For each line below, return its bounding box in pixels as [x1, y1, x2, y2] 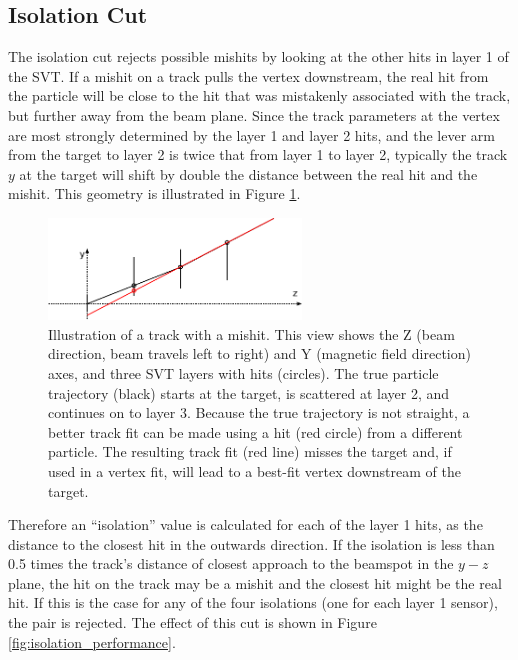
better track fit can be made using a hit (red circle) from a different [48, 421, 463, 442]
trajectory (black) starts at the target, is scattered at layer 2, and [48, 382, 450, 403]
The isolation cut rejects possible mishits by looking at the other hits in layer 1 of [8, 46, 509, 67]
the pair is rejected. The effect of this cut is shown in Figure [8, 612, 377, 633]
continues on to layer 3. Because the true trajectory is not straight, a [48, 402, 470, 423]
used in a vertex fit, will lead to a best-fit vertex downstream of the [48, 460, 461, 481]
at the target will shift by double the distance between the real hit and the [19, 163, 478, 184]
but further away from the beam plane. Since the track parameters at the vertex [8, 104, 500, 125]
